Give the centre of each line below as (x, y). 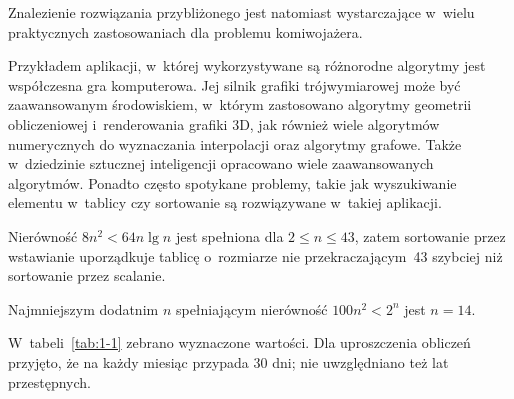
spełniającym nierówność (251, 308)
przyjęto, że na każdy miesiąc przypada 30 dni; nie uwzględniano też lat (228, 361)
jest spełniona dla (229, 235)
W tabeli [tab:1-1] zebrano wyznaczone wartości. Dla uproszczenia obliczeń (239, 342)
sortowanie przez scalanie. (87, 275)
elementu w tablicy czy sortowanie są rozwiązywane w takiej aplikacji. (225, 202)
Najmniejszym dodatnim (83, 308)
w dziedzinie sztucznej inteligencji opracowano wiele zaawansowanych (221, 163)
